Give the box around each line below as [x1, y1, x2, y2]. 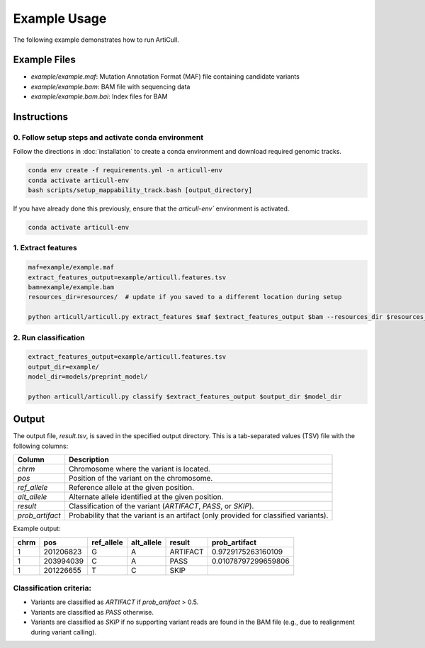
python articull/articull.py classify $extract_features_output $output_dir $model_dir [28, 392, 342, 401]
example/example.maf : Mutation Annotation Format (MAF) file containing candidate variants [30, 72, 300, 81]
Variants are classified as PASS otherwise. [30, 608, 154, 616]
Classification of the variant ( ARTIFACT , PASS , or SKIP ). [68, 501, 254, 511]
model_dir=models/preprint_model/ [28, 373, 148, 381]
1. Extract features [13, 243, 77, 253]
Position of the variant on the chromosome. [68, 474, 213, 484]
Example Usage [13, 11, 107, 26]
